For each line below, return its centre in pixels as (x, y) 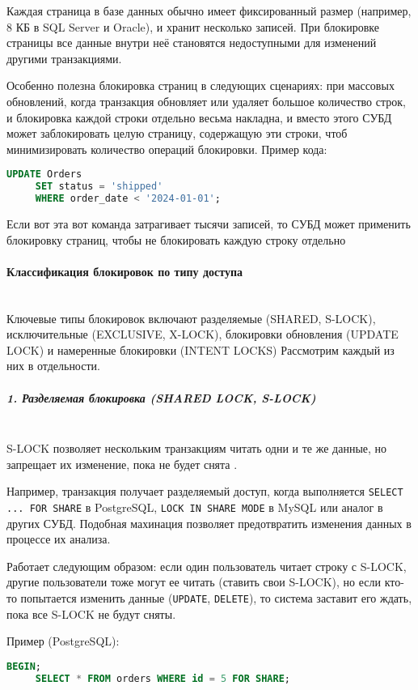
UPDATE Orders (44, 175)
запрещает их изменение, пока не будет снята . (122, 464)
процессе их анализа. (59, 539)
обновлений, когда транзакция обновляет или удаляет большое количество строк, (206, 101)
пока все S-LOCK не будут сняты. (91, 613)
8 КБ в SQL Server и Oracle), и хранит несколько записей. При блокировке (193, 26)
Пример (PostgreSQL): (63, 641)
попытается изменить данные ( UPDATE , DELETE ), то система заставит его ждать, (216, 597)
